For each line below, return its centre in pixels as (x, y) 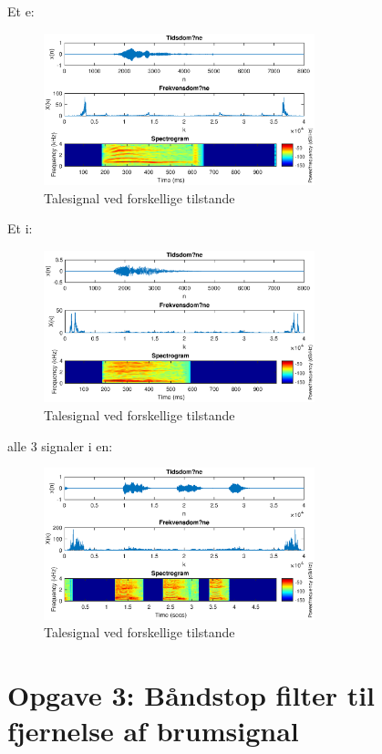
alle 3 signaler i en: (60, 445)
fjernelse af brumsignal (153, 731)
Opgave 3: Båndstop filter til (191, 695)
